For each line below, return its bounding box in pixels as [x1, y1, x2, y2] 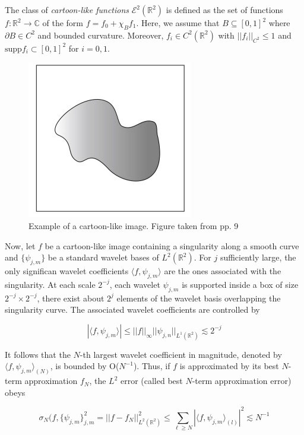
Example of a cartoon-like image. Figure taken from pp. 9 [28, 219, 239, 231]
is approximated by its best [179, 360, 279, 372]
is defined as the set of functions [166, 4, 283, 15]
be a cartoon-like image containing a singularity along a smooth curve [45, 239, 299, 252]
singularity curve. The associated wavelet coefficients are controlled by [5, 303, 260, 316]
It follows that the [5, 348, 71, 360]
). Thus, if [133, 360, 170, 372]
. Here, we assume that [136, 17, 220, 28]
